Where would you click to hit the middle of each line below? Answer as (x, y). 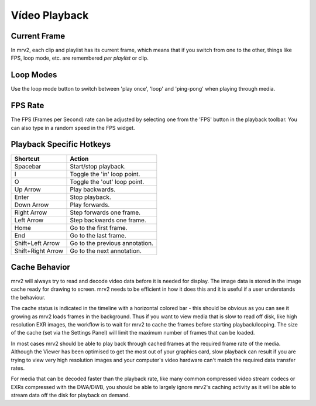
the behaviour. (28, 297)
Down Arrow (32, 205)
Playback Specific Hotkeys (61, 144)
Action (79, 159)
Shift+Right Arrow (39, 250)
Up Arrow (28, 189)
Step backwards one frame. (108, 220)
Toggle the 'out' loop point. (107, 181)
